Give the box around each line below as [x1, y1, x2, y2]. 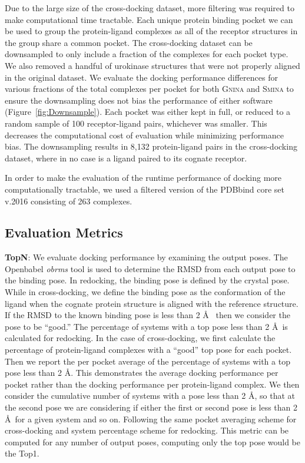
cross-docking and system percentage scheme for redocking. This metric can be [5, 424, 289, 436]
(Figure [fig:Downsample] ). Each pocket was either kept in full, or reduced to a [5, 105, 291, 118]
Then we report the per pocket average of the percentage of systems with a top [5, 355, 290, 367]
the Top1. [5, 447, 39, 459]
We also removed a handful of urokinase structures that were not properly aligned [5, 59, 300, 71]
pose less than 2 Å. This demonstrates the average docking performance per [5, 366, 279, 379]
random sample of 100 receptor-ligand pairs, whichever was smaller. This [5, 117, 267, 129]
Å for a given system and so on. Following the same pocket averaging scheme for [5, 412, 297, 425]
